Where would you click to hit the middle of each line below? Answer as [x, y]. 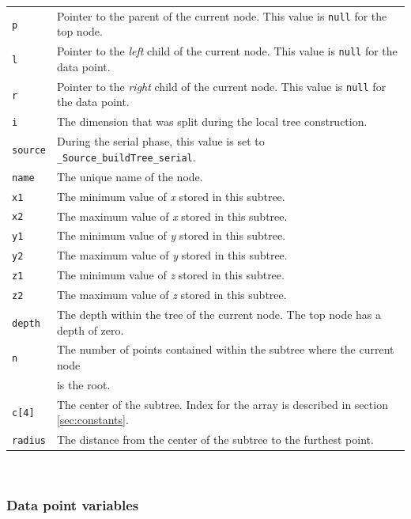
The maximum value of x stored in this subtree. [172, 216]
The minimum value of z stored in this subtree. [170, 275]
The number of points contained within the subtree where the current [225, 349]
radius [29, 441]
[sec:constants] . [92, 420]
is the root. [83, 384]
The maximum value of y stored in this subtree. [172, 255]
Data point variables [73, 504]
